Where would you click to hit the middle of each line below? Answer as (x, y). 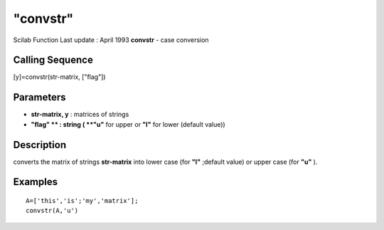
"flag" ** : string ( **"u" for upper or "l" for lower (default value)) (128, 124)
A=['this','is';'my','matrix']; (82, 201)
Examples (36, 182)
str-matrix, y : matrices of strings (80, 115)
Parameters (39, 97)
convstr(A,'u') (52, 211)
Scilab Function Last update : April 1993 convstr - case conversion (111, 40)
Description (40, 145)
